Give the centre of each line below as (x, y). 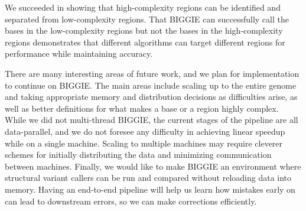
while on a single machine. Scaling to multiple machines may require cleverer (144, 143)
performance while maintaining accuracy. (79, 53)
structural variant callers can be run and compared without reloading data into (148, 178)
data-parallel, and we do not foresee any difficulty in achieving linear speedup (145, 131)
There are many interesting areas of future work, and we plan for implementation (152, 73)
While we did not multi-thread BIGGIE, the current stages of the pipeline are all (152, 120)
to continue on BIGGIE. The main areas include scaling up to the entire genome (151, 85)
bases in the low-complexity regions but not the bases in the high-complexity (144, 30)
